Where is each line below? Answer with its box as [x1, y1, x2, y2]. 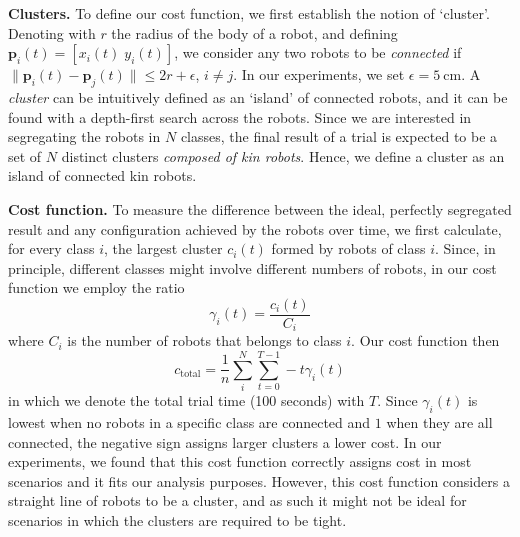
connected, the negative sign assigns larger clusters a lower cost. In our [8, 431, 442, 452]
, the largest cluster [104, 238, 223, 259]
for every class [8, 238, 95, 259]
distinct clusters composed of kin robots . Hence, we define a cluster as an [61, 145, 505, 166]
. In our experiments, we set [233, 64, 405, 85]
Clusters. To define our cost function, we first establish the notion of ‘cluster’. [8, 3, 490, 23]
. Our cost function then [351, 330, 500, 351]
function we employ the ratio [8, 277, 185, 298]
